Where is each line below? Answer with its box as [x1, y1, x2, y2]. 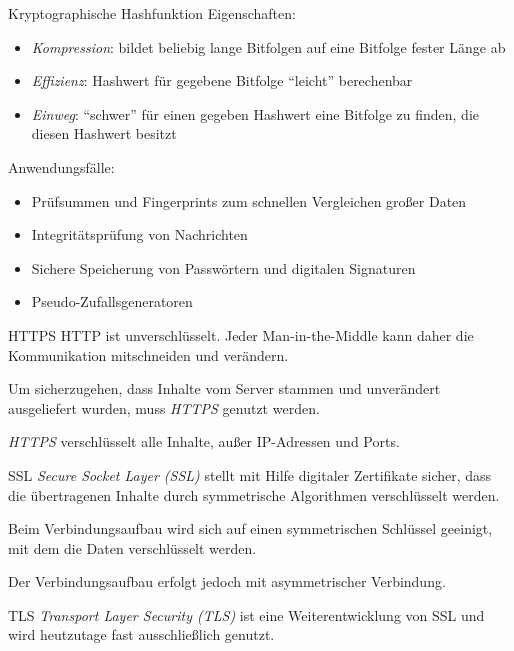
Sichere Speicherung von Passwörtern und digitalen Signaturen [31, 257, 416, 278]
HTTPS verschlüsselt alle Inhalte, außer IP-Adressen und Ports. [8, 431, 400, 452]
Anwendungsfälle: [8, 156, 115, 177]
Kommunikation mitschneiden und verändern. [8, 344, 289, 365]
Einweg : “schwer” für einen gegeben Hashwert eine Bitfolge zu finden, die [31, 103, 480, 124]
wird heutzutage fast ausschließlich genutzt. [8, 624, 275, 645]
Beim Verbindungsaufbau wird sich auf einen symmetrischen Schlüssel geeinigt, [8, 518, 493, 539]
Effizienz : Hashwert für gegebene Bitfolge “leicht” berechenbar [31, 70, 413, 91]
